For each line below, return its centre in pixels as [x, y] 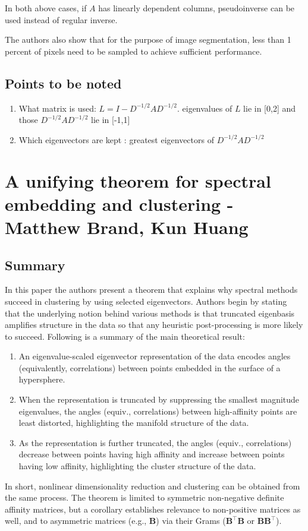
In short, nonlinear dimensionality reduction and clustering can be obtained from [153, 486]
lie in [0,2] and [270, 108]
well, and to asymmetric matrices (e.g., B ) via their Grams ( [115, 521]
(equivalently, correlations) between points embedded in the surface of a [150, 367]
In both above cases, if [46, 8]
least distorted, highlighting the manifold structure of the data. [134, 423]
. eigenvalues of [205, 108]
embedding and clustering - [119, 203]
